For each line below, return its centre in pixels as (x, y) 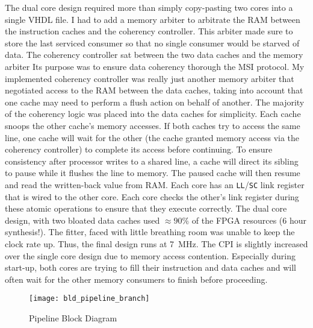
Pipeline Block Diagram (73, 317)
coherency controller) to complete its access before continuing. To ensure (139, 149)
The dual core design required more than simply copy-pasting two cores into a (149, 7)
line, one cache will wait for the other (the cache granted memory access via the (152, 137)
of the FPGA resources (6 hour (249, 220)
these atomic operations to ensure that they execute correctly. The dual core (146, 208)
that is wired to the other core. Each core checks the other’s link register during (152, 196)
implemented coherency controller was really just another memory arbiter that (150, 78)
